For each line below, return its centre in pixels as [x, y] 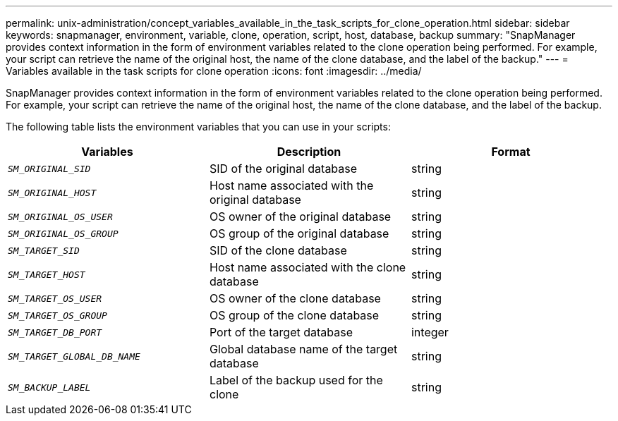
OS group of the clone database [294, 315]
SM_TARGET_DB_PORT [55, 332]
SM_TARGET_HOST [47, 274]
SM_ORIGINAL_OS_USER [60, 216]
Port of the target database [281, 332]
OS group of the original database [299, 233]
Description [309, 152]
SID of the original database [283, 169]
